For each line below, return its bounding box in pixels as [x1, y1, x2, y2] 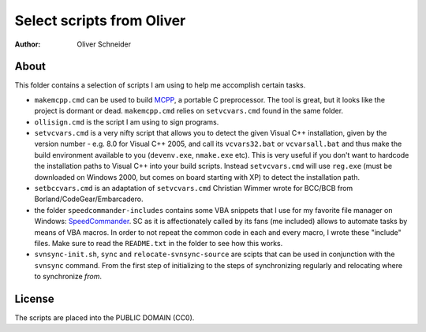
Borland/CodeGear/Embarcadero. [34, 194, 144, 204]
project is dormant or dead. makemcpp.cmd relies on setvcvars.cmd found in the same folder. [34, 106, 343, 116]
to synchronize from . [34, 272, 103, 282]
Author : [14, 39, 41, 49]
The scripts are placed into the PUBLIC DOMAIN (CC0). [14, 313, 195, 323]
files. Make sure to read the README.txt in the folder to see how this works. [34, 238, 283, 248]
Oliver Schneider [77, 39, 132, 49]
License [14, 292, 54, 305]
